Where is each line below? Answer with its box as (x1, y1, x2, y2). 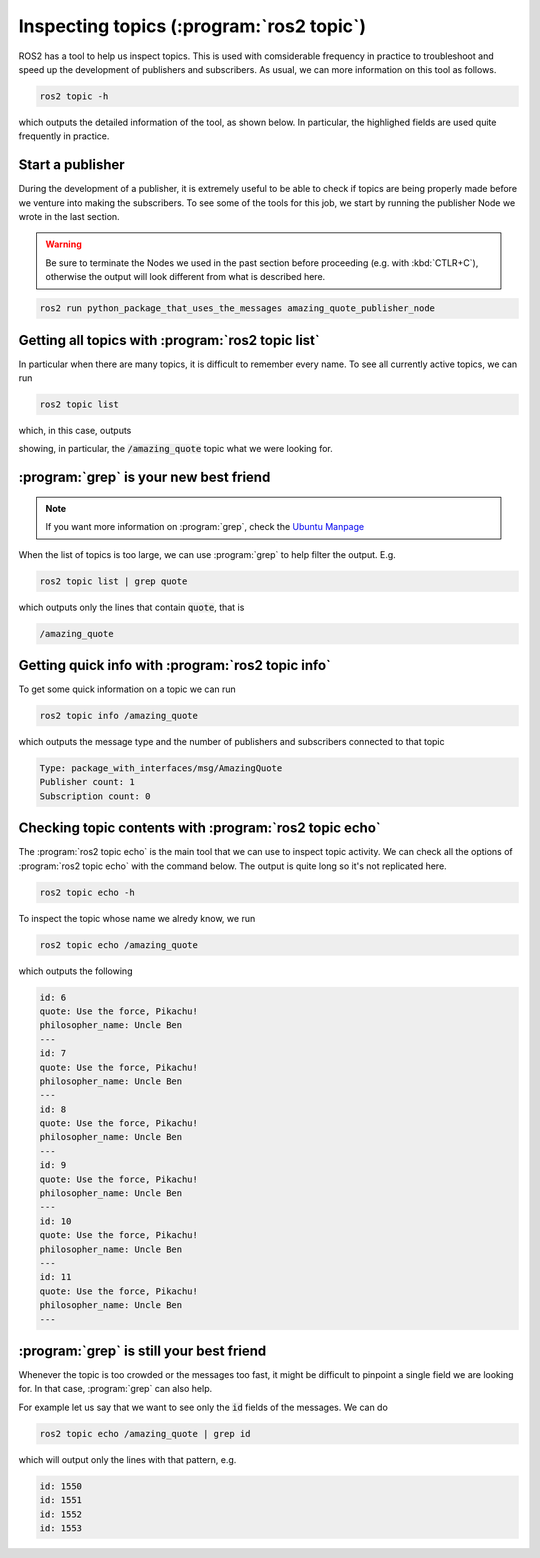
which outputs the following (18, 965, 133, 977)
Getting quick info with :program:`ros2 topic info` (18, 656, 332, 674)
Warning (45, 238, 82, 250)
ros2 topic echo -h (39, 886, 135, 898)
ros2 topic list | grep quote (39, 575, 188, 587)
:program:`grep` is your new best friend (18, 469, 271, 486)
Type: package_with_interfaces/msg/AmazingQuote (39, 762, 283, 774)
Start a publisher (18, 156, 125, 174)
